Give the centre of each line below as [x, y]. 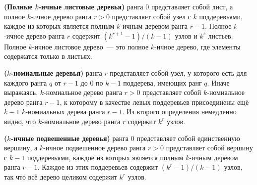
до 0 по [92, 82]
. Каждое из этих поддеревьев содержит [98, 167]
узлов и [186, 35]
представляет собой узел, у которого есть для [178, 72]
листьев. [221, 35]
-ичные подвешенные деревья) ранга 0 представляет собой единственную [125, 138]
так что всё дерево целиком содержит [61, 177]
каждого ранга [26, 82]
